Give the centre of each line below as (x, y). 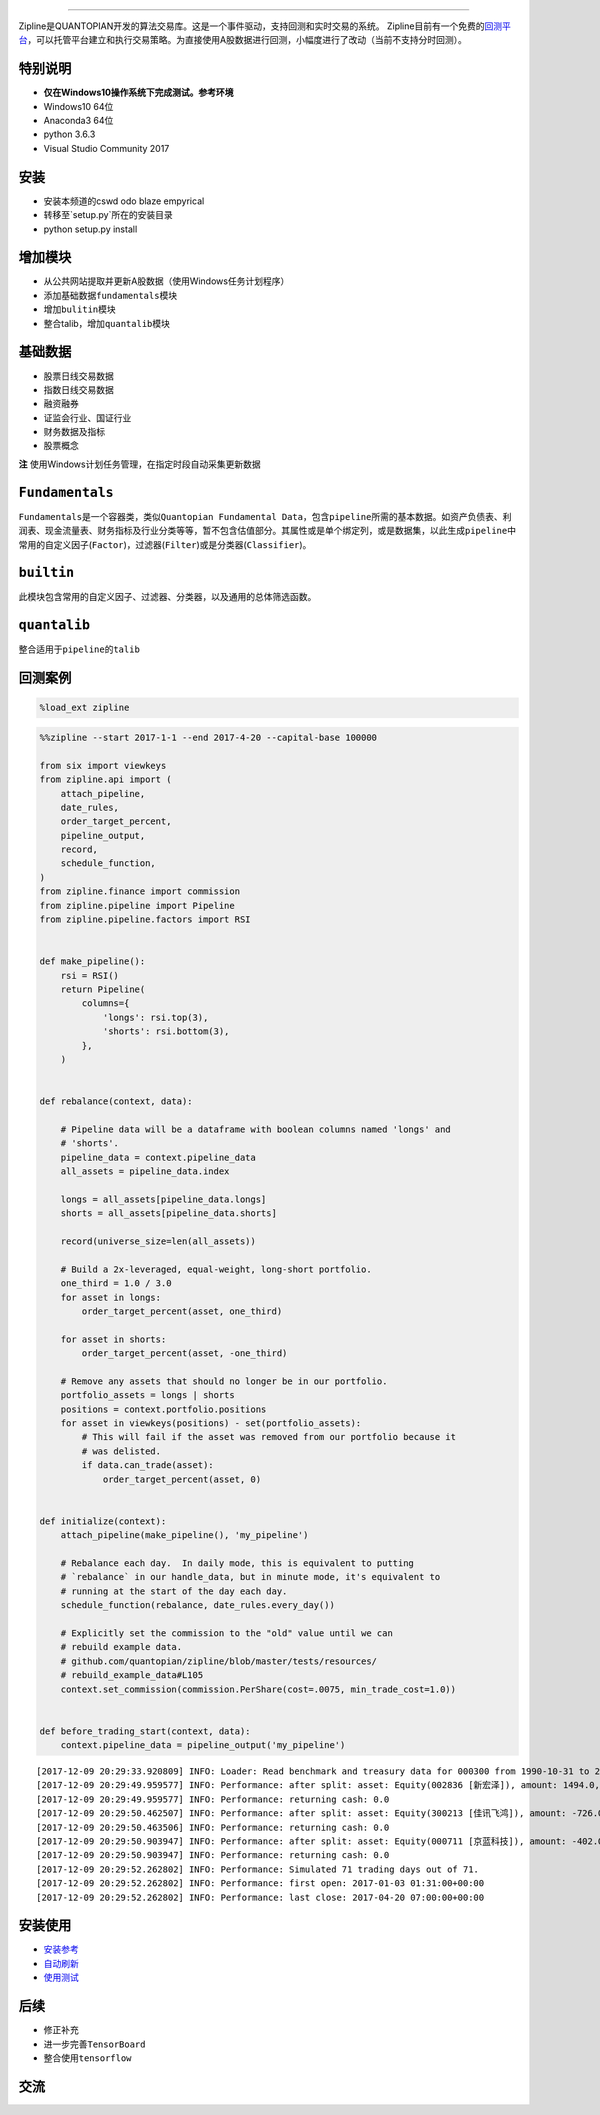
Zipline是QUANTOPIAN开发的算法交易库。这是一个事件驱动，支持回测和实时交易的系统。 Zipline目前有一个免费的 (251, 26)
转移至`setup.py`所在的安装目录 (108, 215)
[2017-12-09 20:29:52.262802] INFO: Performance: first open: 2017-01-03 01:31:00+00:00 (260, 1883)
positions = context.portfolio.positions (163, 1409)
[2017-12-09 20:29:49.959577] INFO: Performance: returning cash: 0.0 (213, 1799)
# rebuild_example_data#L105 (132, 1675)
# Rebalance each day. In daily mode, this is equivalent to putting (237, 1563)
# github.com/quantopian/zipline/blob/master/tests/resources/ (219, 1661)
